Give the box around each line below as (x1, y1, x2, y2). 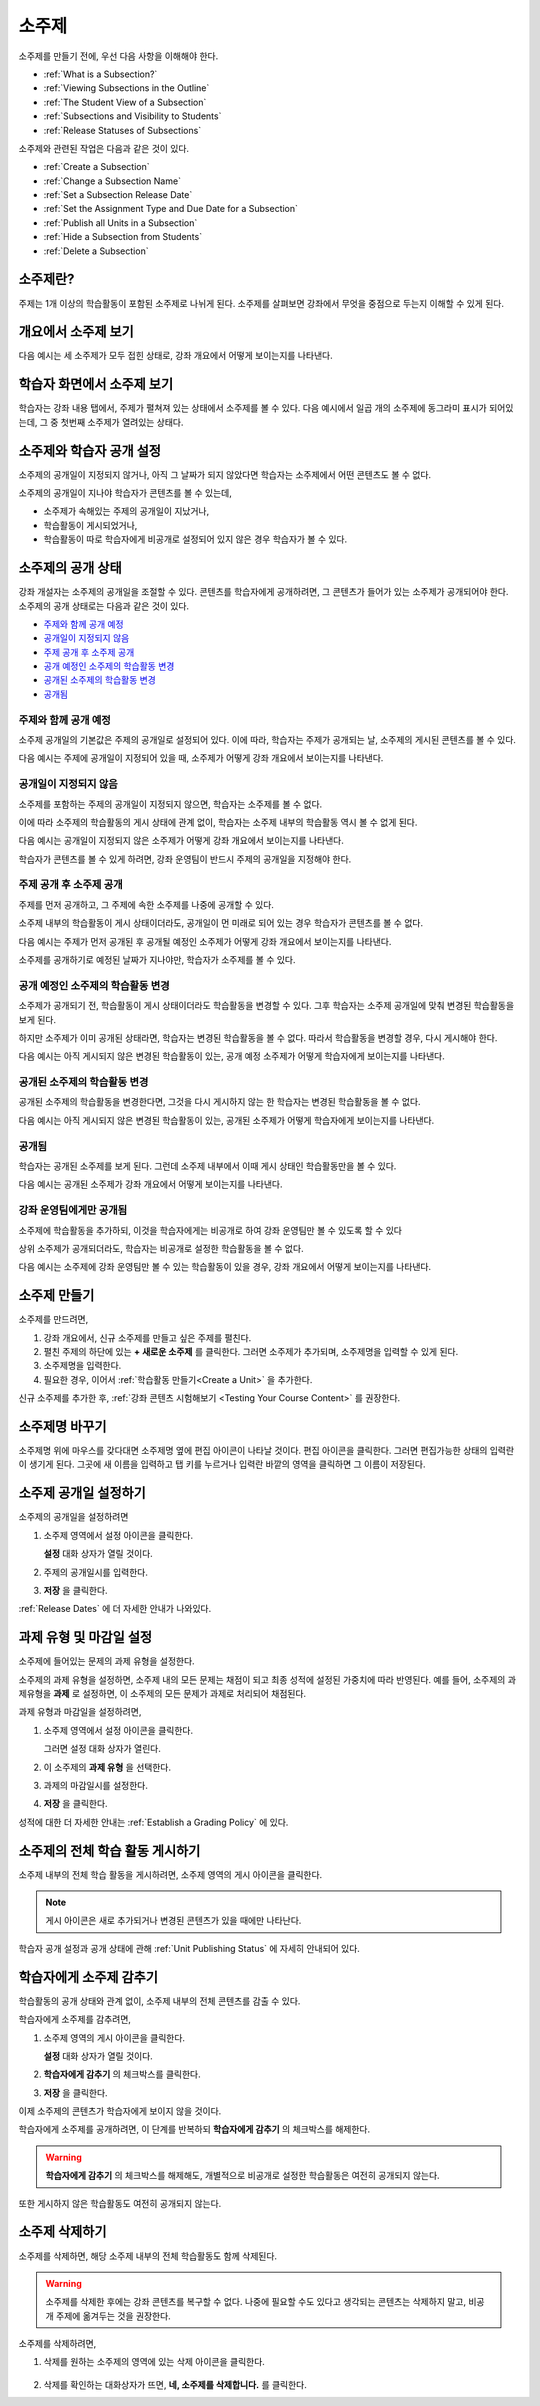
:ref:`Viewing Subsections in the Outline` (43, 82, 210, 94)
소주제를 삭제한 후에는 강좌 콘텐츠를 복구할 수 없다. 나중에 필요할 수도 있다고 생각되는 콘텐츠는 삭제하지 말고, (45, 2296, 467, 2308)
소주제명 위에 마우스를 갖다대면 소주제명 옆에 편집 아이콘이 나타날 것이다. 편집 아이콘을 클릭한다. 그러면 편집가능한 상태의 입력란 (18, 1445, 515, 1457)
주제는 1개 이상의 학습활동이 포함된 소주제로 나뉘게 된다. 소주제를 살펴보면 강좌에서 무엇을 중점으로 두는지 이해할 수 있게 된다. (18, 297, 505, 309)
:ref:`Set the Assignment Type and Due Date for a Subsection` (43, 203, 299, 215)
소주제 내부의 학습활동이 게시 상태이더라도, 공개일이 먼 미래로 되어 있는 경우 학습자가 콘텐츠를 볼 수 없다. (18, 917, 424, 929)
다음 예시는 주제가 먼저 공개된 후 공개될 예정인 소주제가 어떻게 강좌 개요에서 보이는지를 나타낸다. (18, 935, 392, 947)
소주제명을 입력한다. (43, 1360, 122, 1372)
